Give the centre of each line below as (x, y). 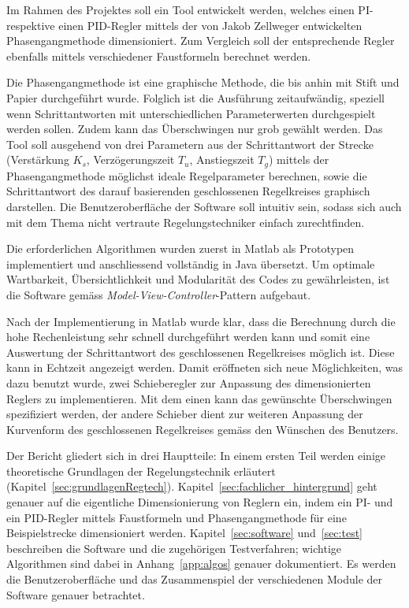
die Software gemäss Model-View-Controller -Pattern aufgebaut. (159, 294)
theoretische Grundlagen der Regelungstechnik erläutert (141, 471)
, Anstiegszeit (222, 159)
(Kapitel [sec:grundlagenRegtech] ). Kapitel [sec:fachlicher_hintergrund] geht (192, 486)
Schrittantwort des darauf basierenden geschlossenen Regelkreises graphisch (188, 191)
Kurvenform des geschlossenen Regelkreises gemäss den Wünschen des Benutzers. (203, 429)
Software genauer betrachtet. (76, 594)
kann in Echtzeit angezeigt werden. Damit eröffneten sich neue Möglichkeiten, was (205, 367)
